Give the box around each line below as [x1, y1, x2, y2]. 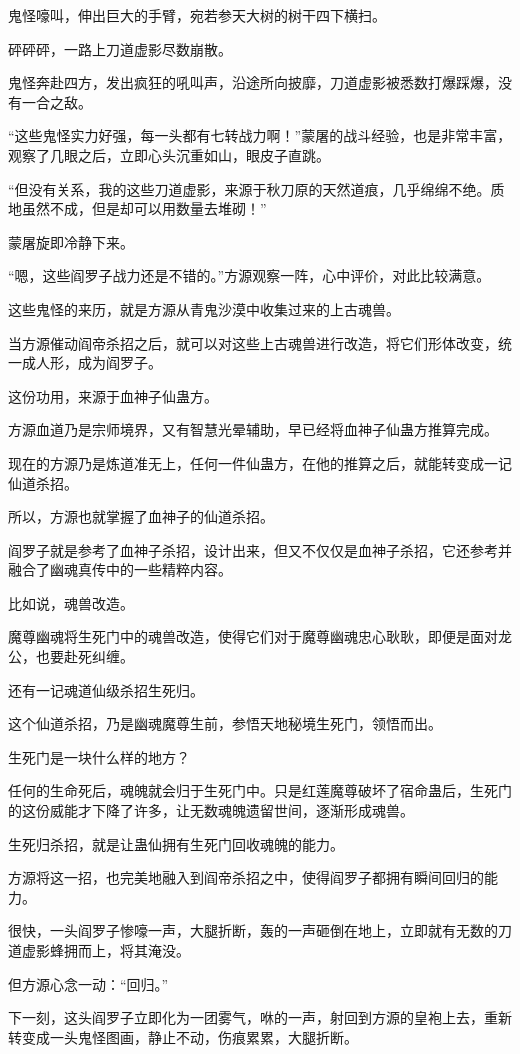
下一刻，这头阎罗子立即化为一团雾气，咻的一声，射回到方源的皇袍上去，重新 [8, 1007, 512, 1028]
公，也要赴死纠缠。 [8, 646, 134, 667]
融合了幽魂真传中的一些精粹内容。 [8, 559, 232, 580]
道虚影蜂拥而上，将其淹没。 [8, 940, 190, 960]
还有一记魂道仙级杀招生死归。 [8, 679, 204, 700]
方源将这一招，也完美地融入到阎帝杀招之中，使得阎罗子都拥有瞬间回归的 [8, 867, 484, 888]
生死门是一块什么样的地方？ [8, 746, 190, 767]
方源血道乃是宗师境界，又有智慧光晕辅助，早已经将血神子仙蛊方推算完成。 [8, 419, 498, 440]
